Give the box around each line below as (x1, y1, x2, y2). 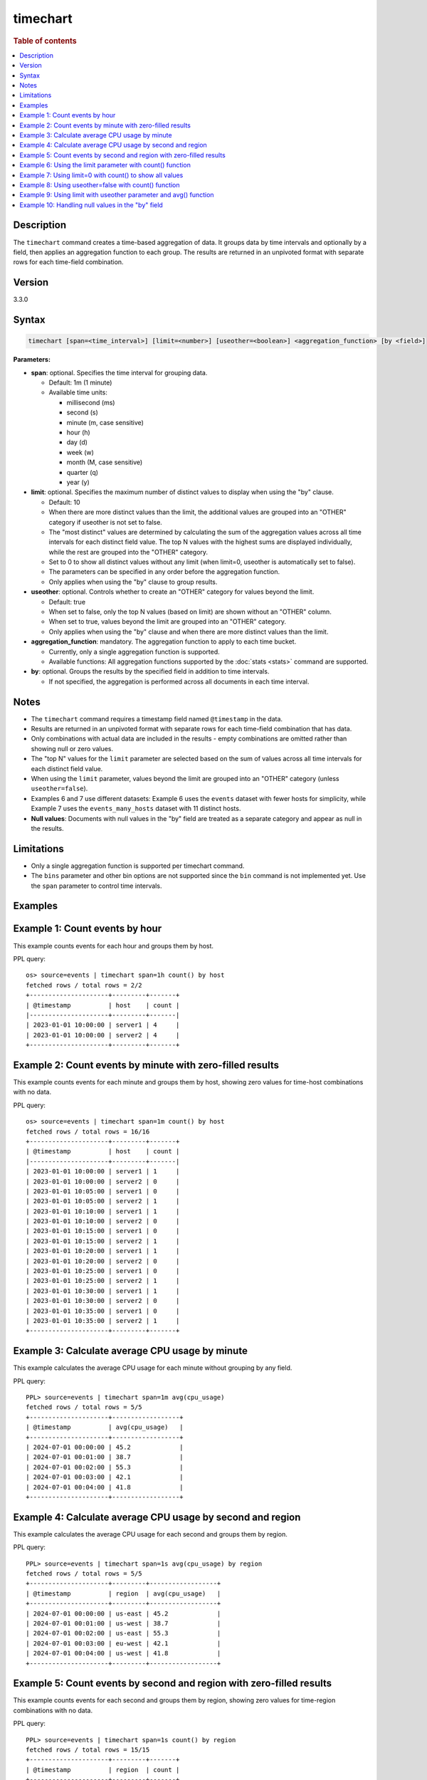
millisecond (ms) (66, 398, 115, 407)
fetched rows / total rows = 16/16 (26, 1127, 150, 1136)
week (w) (66, 448, 94, 456)
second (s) (66, 408, 99, 417)
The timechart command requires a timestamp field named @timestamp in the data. (31, 714, 283, 723)
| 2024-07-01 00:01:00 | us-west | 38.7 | (26, 1619, 221, 1627)
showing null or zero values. (31, 744, 114, 753)
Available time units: (48, 388, 108, 397)
